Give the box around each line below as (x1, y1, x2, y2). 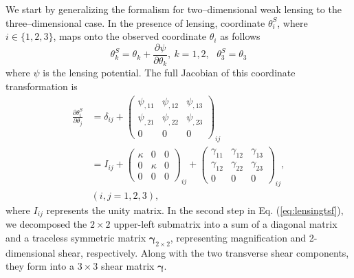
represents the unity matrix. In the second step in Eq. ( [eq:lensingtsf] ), (46, 202, 344, 217)
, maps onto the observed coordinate (53, 29, 207, 43)
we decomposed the (5, 217, 87, 231)
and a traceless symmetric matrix (5, 230, 146, 244)
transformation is (5, 78, 78, 93)
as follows (220, 29, 261, 43)
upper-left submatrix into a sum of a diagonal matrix (113, 217, 338, 231)
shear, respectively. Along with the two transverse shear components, (58, 245, 349, 259)
